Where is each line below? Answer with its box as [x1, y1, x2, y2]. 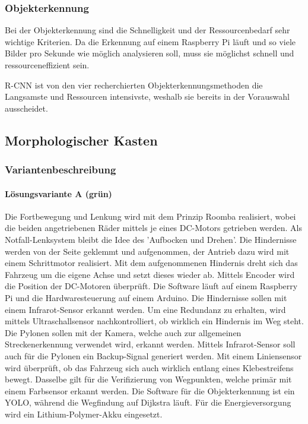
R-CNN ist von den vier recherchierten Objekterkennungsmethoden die [5, 78, 263, 91]
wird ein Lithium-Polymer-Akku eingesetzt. [5, 407, 163, 420]
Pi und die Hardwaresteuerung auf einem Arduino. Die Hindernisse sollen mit [5, 291, 287, 303]
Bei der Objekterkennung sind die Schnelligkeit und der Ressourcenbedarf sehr [5, 24, 290, 36]
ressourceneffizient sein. [5, 59, 90, 71]
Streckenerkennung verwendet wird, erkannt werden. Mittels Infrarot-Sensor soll [5, 338, 296, 350]
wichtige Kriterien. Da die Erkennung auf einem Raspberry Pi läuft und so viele [5, 35, 296, 48]
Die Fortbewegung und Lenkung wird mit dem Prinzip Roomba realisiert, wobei [5, 210, 296, 222]
